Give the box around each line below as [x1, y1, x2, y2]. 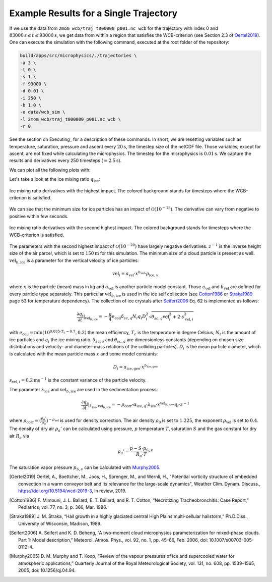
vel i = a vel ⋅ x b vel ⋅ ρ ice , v [112, 270, 159, 278]
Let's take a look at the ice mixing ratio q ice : [9, 176, 100, 183]
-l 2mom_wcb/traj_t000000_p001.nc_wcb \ [20, 116, 121, 122]
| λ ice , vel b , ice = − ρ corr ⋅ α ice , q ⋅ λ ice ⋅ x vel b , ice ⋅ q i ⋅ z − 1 [88, 401, 190, 409]
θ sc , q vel [151, 313, 170, 321]
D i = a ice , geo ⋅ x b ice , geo [113, 363, 158, 371]
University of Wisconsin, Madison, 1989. [18, 520, 102, 526]
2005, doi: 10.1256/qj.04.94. [18, 567, 76, 573]
